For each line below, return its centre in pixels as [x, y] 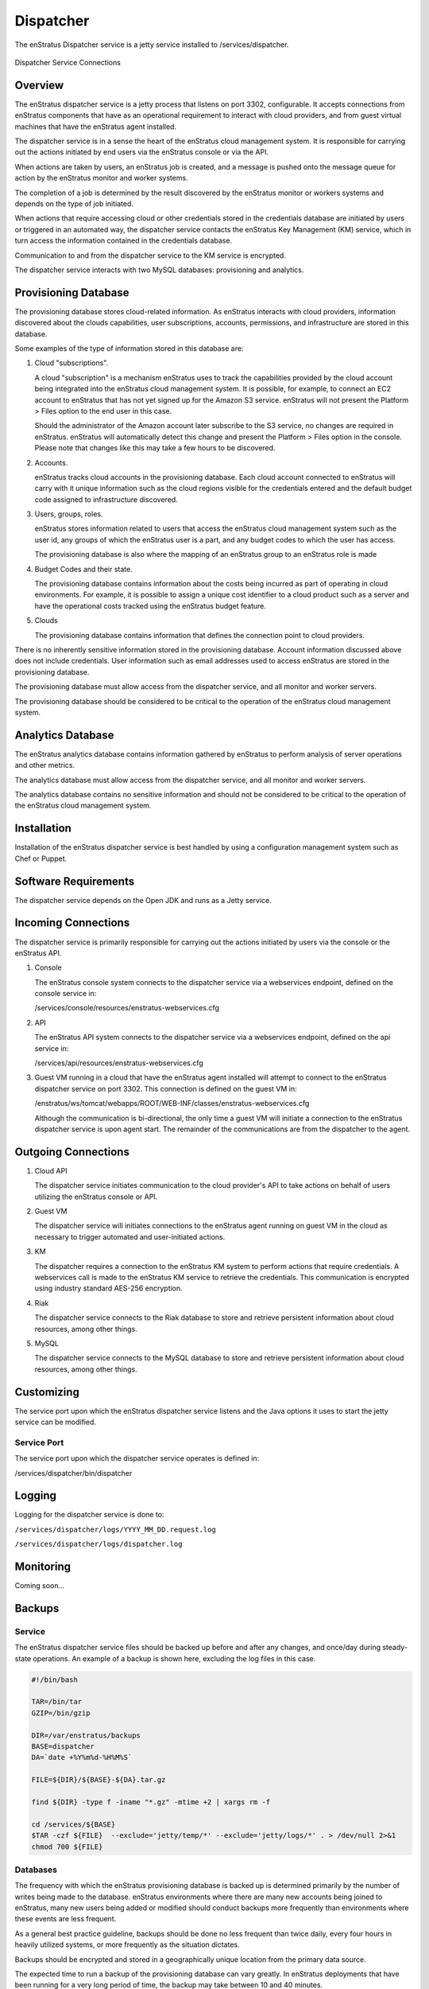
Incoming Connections [72, 923]
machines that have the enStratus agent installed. [96, 127]
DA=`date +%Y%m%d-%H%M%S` [82, 1757]
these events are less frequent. [66, 1919]
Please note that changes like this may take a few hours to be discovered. [155, 448]
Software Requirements [75, 881]
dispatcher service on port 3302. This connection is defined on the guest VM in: [166, 1088]
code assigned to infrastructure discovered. [106, 499]
